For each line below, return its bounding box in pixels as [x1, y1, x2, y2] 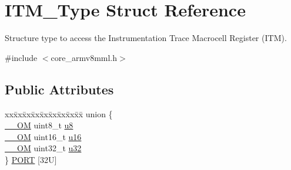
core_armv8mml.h [51, 51, 118, 63]
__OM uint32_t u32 [5, 142, 82, 154]
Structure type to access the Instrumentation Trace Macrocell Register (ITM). [5, 32, 287, 44]
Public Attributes [5, 80, 114, 98]
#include [5, 51, 38, 63]
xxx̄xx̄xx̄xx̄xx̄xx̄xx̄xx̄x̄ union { [5, 107, 113, 120]
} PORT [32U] [5, 153, 57, 165]
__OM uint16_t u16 [5, 130, 82, 142]
